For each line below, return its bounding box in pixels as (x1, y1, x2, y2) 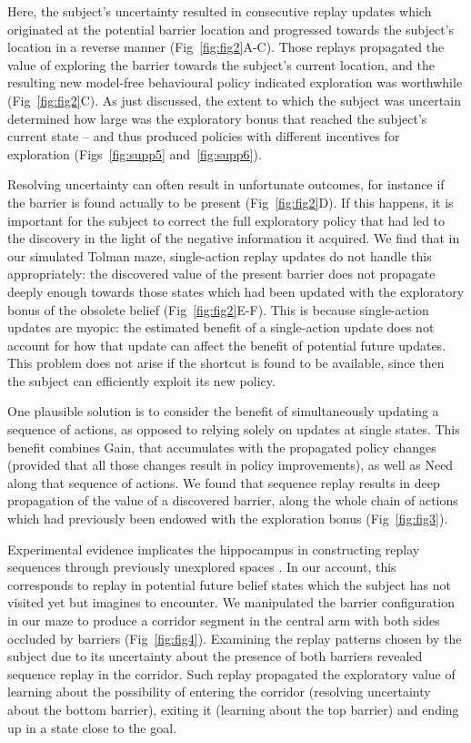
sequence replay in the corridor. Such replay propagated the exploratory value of (7, 664, 456, 683)
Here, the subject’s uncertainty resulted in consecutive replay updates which (7, 2, 432, 20)
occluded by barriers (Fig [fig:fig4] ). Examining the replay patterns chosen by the (7, 628, 462, 647)
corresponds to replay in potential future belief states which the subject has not (7, 575, 451, 594)
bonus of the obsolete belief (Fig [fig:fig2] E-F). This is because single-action (7, 300, 429, 319)
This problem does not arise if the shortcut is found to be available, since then (7, 353, 445, 372)
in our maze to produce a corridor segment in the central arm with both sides (7, 611, 440, 629)
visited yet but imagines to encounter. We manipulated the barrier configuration (7, 593, 455, 612)
